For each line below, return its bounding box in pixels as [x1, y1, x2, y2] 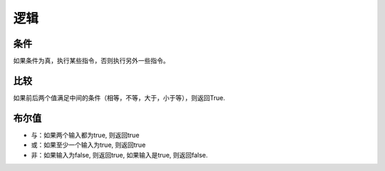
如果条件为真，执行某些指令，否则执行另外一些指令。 [13, 57, 170, 65]
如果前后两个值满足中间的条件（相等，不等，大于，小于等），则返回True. [13, 93, 225, 102]
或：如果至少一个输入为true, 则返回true [31, 140, 146, 149]
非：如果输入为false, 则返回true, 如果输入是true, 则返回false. [31, 150, 208, 159]
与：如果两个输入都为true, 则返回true [31, 131, 140, 139]
